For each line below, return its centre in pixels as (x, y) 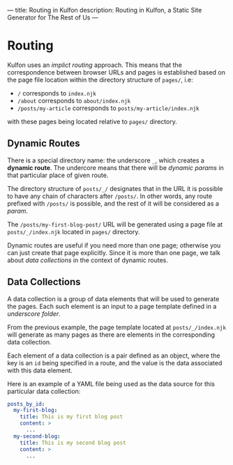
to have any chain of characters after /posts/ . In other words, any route (110, 196)
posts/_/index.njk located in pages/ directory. (74, 231)
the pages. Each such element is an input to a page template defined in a (112, 306)
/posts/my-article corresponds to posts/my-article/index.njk (108, 108)
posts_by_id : (26, 404)
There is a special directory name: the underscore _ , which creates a (106, 160)
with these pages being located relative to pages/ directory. (92, 121)
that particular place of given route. (58, 175)
